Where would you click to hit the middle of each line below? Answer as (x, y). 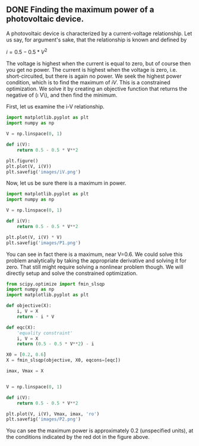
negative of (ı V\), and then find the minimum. (62, 95)
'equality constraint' (45, 333)
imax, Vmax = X (25, 371)
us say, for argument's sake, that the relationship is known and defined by (97, 39)
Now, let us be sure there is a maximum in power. (66, 183)
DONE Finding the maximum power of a (80, 10)
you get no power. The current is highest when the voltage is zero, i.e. (92, 70)
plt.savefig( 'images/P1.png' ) (44, 243)
